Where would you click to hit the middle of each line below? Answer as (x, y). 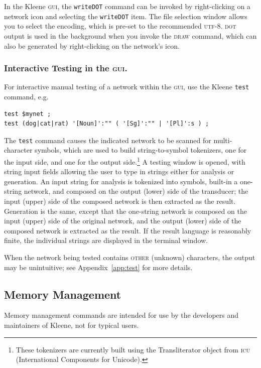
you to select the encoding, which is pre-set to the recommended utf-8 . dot (120, 26)
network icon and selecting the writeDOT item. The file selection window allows (126, 16)
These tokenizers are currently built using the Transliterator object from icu (133, 349)
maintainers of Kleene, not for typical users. (72, 325)
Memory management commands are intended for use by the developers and (121, 315)
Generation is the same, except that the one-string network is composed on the (125, 211)
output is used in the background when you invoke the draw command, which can (130, 35)
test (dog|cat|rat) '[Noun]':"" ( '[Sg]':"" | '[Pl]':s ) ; (107, 124)
